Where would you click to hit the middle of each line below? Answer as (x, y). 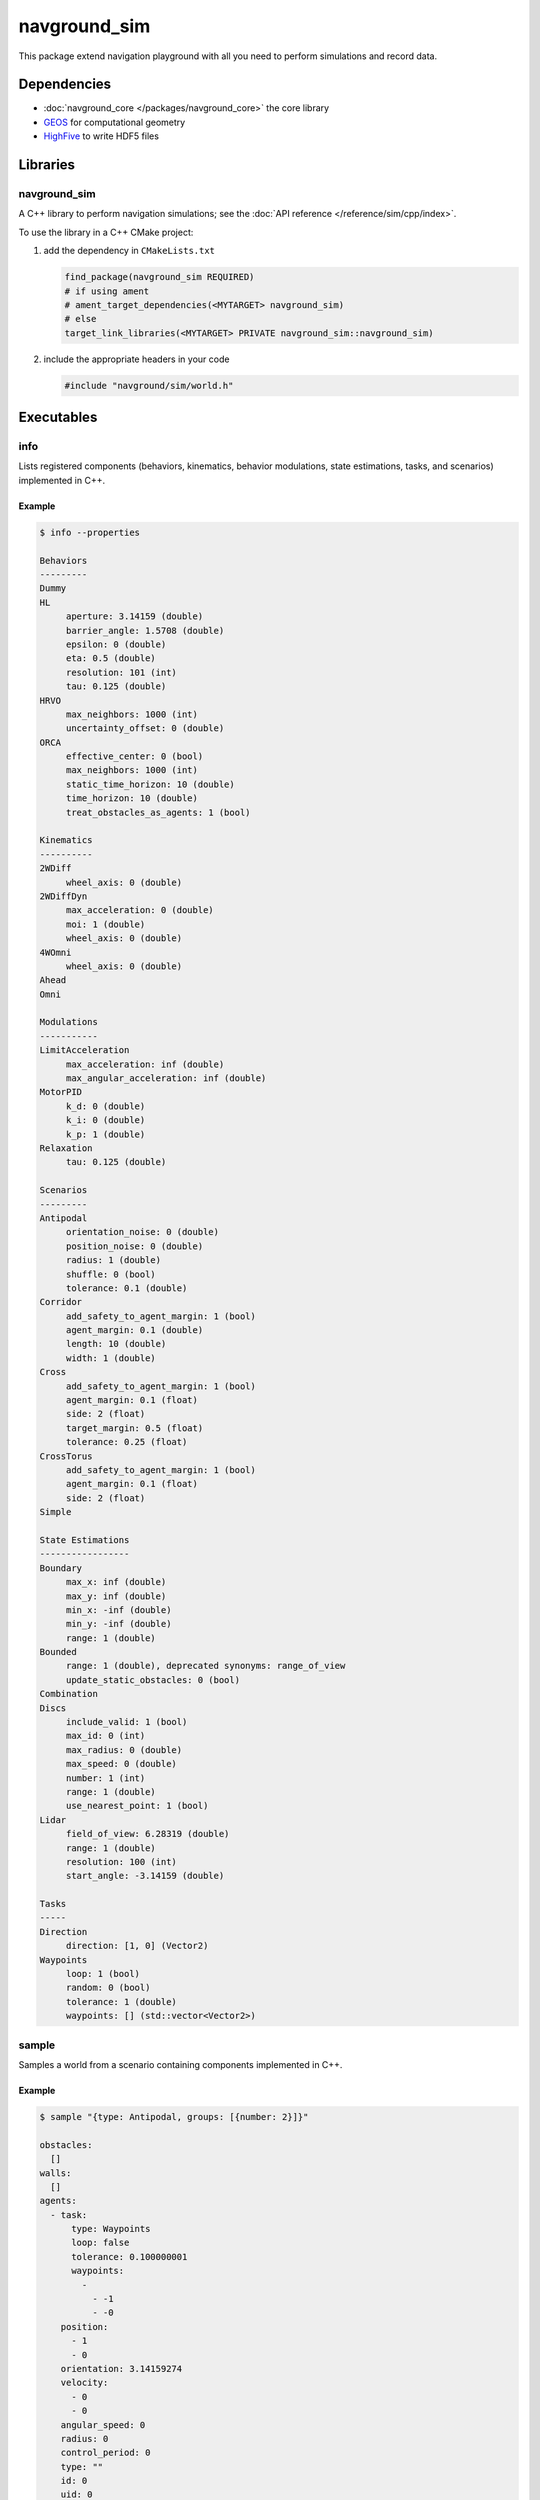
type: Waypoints (111, 2229)
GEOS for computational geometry (114, 122)
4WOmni (55, 952)
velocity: (84, 2383)
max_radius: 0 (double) (124, 1749)
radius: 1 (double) (113, 1260)
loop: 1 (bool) (102, 1974)
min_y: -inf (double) (118, 1624)
